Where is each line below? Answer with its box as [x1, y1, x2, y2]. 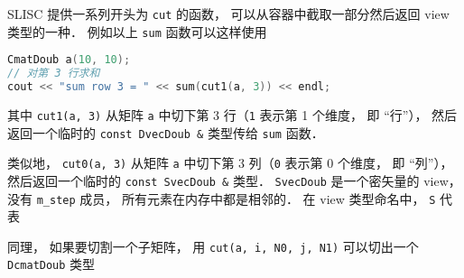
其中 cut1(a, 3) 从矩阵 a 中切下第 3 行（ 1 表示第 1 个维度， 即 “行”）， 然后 [7, 105, 458, 124]
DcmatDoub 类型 [7, 255, 96, 273]
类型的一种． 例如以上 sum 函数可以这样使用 [7, 22, 267, 41]
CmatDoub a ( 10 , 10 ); [7, 53, 131, 67]
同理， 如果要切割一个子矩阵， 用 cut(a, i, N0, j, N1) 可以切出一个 [7, 236, 419, 255]
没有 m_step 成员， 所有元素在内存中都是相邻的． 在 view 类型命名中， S [7, 189, 436, 208]
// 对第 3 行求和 [7, 67, 100, 80]
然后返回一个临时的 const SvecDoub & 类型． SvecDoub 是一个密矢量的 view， [7, 171, 461, 190]
